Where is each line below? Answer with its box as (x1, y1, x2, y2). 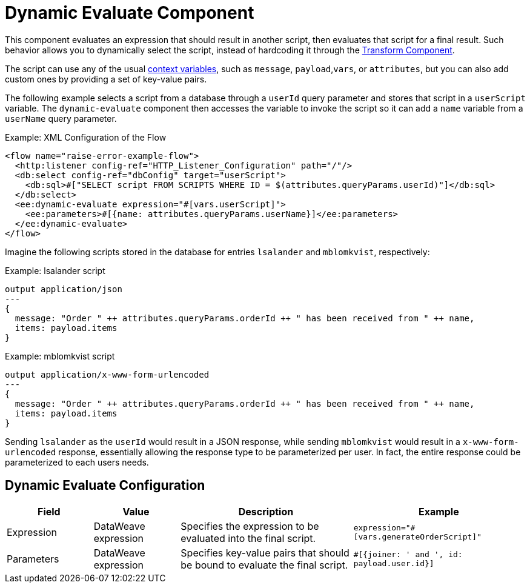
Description (238, 505, 294, 518)
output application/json (5, 284, 122, 294)
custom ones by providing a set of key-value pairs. (5, 73, 207, 84)
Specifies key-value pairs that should (181, 546, 349, 559)
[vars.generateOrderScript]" (353, 532, 482, 541)
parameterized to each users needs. (5, 456, 149, 467)
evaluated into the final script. (181, 532, 316, 544)
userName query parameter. (5, 113, 117, 124)
